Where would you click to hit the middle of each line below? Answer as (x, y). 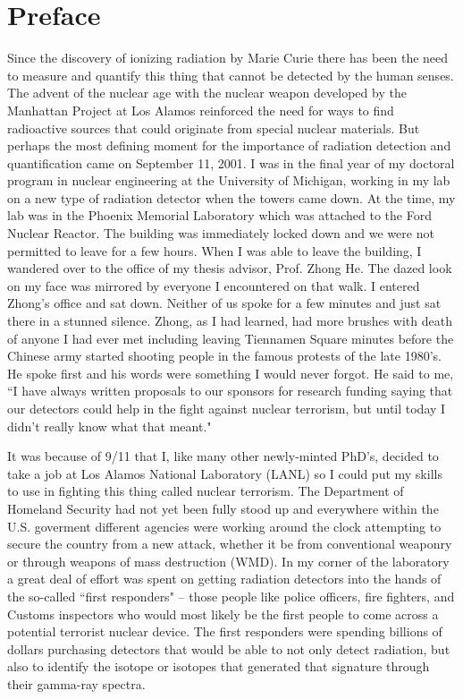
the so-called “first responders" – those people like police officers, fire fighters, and (231, 596)
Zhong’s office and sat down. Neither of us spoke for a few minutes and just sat (224, 303)
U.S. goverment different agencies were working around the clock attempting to (224, 526)
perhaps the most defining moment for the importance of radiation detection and (229, 145)
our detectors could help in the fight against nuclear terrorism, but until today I (227, 408)
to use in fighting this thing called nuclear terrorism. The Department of (206, 491)
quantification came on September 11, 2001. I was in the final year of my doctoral (231, 162)
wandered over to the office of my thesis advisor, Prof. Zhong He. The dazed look (230, 268)
